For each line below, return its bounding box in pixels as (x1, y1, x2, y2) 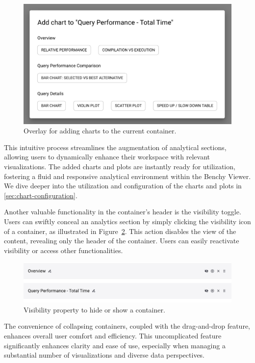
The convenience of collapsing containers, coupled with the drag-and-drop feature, (4, 321, 250, 331)
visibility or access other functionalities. (4, 245, 123, 255)
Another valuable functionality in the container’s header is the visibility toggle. (4, 207, 241, 217)
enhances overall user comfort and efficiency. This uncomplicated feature (4, 331, 222, 341)
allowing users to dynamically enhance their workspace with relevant (4, 152, 210, 162)
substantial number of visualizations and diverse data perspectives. (4, 350, 205, 360)
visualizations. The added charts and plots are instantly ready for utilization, (4, 161, 235, 172)
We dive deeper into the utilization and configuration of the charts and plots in (4, 181, 242, 191)
